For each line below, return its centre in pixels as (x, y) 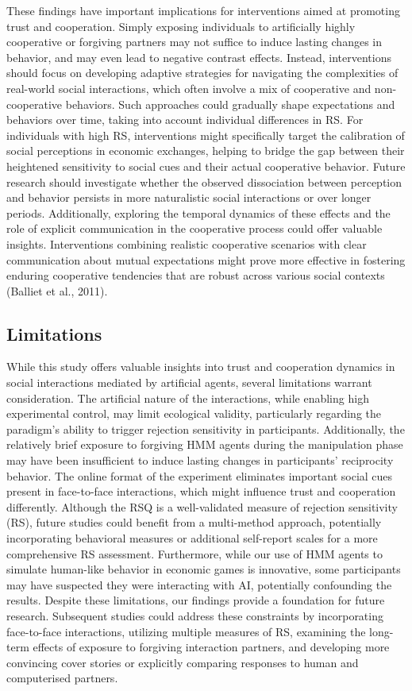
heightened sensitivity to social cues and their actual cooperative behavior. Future (206, 166)
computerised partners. (62, 678)
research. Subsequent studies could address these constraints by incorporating (195, 615)
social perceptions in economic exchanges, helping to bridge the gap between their (206, 151)
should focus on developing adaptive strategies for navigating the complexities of (202, 73)
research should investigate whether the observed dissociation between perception (204, 181)
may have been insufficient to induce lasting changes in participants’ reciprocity (200, 460)
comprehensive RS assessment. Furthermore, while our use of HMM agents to (194, 553)
